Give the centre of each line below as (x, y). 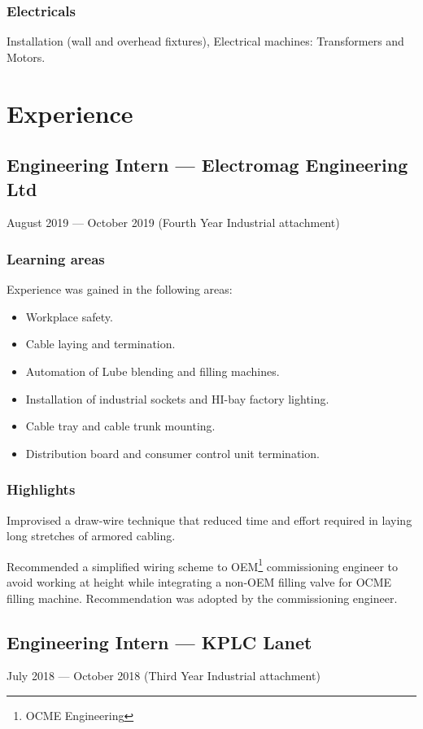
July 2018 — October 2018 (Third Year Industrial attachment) (164, 676)
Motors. (26, 57)
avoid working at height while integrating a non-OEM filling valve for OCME (199, 582)
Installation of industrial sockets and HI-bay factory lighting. (177, 398)
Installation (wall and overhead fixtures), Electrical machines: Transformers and (205, 41)
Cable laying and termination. (100, 344)
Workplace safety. (69, 316)
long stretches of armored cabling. (91, 536)
